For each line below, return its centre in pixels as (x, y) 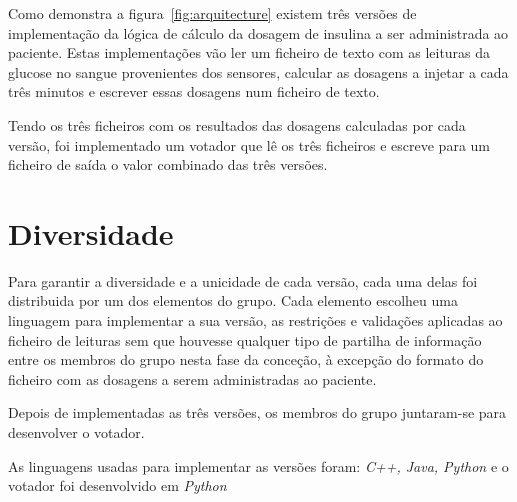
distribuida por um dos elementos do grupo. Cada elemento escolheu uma (233, 300)
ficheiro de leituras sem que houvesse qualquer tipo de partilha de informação (245, 339)
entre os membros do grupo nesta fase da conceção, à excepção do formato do (246, 359)
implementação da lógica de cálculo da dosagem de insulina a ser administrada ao (258, 32)
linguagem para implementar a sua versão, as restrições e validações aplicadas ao (255, 320)
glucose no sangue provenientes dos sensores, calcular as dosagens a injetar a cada (258, 71)
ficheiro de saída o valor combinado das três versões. (168, 164)
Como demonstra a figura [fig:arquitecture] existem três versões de (212, 13)
